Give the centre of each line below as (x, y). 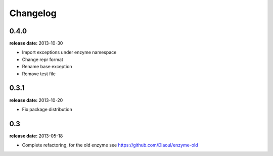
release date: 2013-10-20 (36, 100)
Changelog (33, 13)
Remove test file (39, 74)
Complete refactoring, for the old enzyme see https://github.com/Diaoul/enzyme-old (110, 145)
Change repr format (42, 59)
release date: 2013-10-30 (36, 43)
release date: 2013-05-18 (36, 136)
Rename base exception (47, 67)
